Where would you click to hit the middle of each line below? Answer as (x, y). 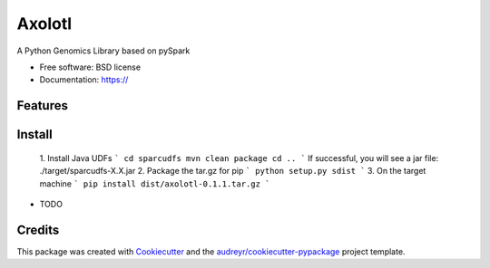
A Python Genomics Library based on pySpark (103, 51)
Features (42, 105)
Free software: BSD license (90, 67)
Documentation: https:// (84, 80)
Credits (38, 230)
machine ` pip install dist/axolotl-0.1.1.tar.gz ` (155, 183)
